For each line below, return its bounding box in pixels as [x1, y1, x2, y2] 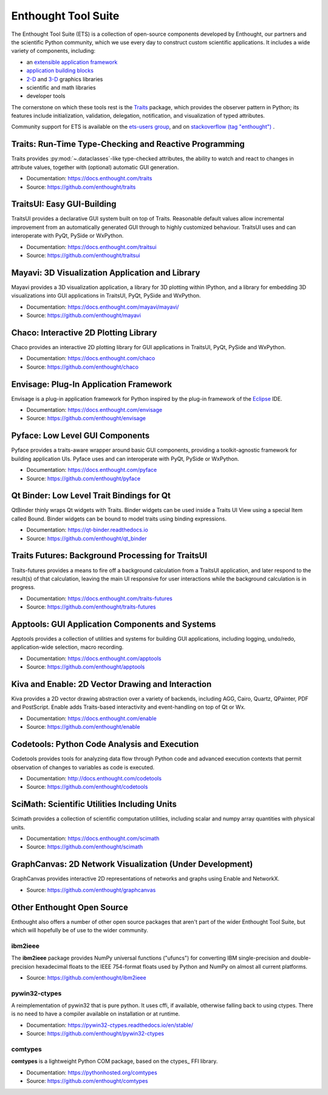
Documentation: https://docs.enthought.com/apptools [26, 655, 162, 662]
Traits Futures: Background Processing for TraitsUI [11, 550, 208, 561]
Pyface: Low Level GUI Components [11, 431, 150, 441]
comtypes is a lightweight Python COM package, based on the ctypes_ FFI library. [11, 1057, 218, 1065]
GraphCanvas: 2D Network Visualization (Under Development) [11, 859, 253, 870]
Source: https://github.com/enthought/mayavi [26, 312, 141, 319]
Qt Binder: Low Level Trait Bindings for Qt [11, 491, 171, 501]
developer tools [26, 92, 66, 100]
